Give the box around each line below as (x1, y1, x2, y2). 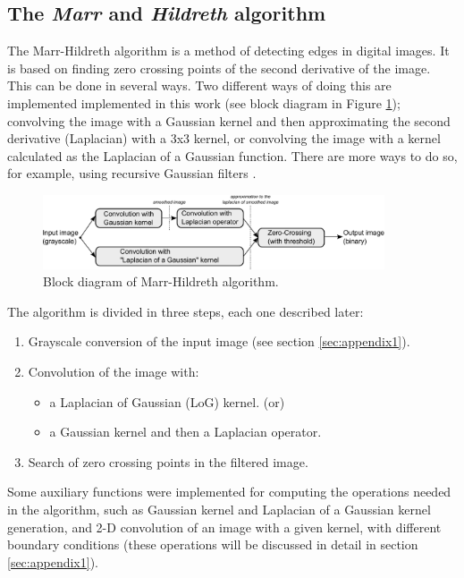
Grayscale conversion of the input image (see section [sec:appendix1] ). (28, 332, 410, 351)
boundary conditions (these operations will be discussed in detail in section (7, 535, 418, 554)
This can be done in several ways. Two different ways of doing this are (7, 76, 392, 95)
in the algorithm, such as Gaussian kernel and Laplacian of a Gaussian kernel (7, 500, 431, 519)
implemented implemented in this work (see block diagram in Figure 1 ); (7, 93, 401, 112)
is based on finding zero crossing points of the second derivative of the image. (7, 58, 431, 77)
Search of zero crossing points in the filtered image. (28, 452, 308, 471)
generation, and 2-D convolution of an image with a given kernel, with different (7, 517, 442, 536)
